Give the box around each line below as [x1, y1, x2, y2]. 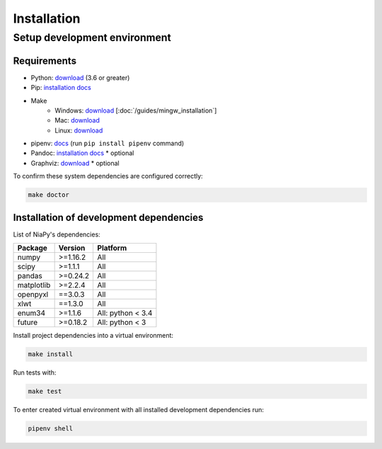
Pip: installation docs [30, 84, 92, 92]
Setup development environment [13, 31, 171, 44]
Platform [97, 243, 127, 253]
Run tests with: [13, 368, 57, 377]
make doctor [28, 191, 70, 199]
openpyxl [17, 290, 49, 300]
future [17, 317, 38, 327]
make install [28, 351, 74, 358]
